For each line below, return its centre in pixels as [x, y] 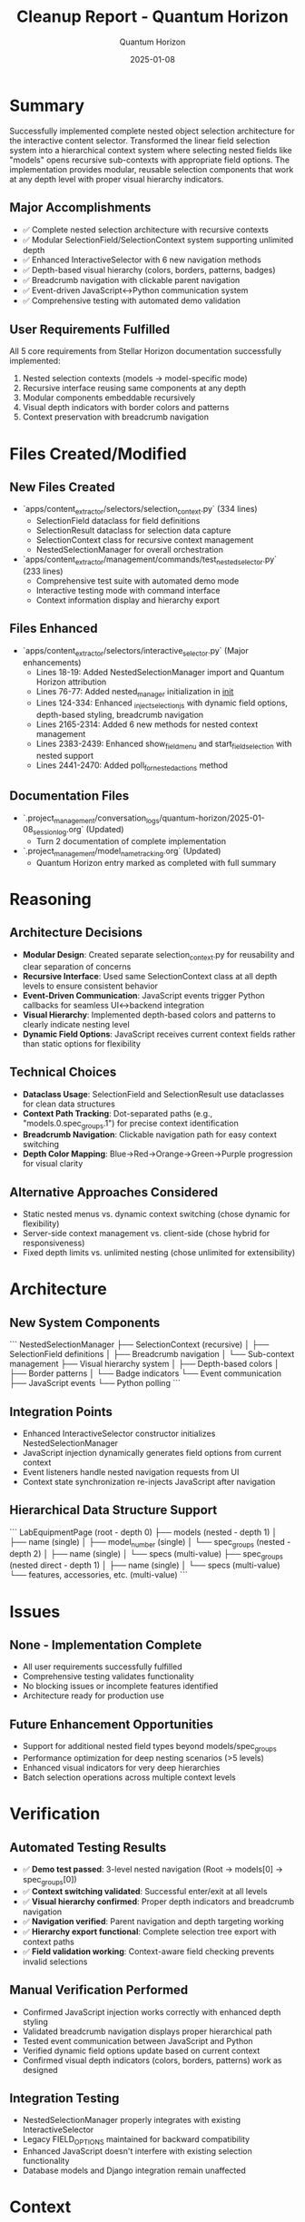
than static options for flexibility [81, 1043]
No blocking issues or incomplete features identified [120, 1686]
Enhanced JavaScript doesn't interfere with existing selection [137, 2151]
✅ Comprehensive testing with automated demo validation [131, 300]
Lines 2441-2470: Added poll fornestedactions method [132, 766]
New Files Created [62, 487]
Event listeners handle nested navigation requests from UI [131, 1471]
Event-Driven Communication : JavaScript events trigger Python [143, 995]
